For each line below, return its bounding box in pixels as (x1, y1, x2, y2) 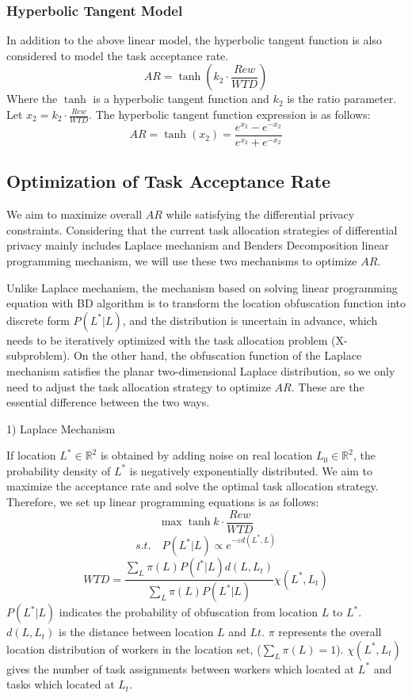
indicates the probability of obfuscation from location (59, 604, 318, 620)
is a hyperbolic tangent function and (93, 90, 269, 107)
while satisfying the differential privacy (166, 206, 355, 223)
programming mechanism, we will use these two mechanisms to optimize (6, 252, 357, 269)
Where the (6, 90, 58, 107)
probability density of (6, 462, 111, 479)
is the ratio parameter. (287, 90, 397, 107)
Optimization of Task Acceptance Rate (6, 169, 331, 193)
